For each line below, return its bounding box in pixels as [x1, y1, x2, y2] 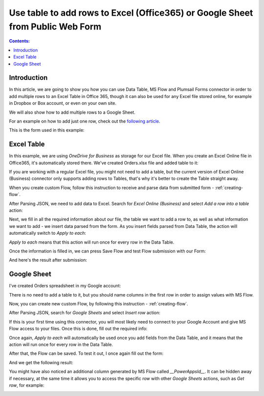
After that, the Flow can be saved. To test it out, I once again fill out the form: [9, 350, 164, 356]
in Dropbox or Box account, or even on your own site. [9, 100, 117, 106]
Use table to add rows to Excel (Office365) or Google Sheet [9, 7, 253, 18]
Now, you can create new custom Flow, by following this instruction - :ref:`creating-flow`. [9, 301, 188, 307]
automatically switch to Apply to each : [9, 230, 87, 236]
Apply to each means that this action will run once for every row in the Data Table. [9, 239, 175, 245]
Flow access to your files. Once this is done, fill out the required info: [9, 326, 148, 332]
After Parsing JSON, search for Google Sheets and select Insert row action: [9, 310, 161, 316]
